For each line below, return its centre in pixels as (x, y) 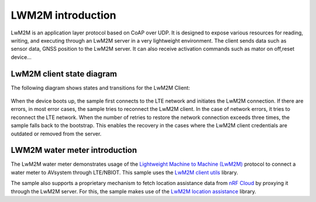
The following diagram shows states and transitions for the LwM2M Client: (100, 88)
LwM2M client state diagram (64, 74)
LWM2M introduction (63, 15)
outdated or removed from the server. (56, 134)
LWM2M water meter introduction (74, 150)
